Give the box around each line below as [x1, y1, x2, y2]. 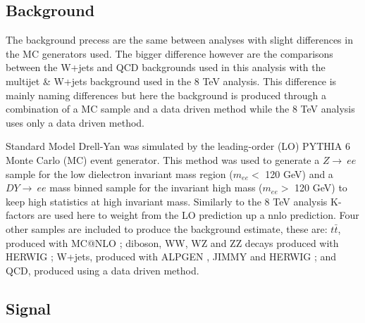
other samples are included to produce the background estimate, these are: [6, 221, 328, 236]
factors [6, 208, 35, 222]
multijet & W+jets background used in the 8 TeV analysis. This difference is [6, 73, 337, 88]
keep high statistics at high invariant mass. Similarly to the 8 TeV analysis [6, 194, 328, 208]
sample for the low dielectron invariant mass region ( [6, 166, 233, 181]
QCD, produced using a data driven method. [6, 262, 199, 277]
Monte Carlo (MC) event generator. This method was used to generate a [6, 152, 320, 167]
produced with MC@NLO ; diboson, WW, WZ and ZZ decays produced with [6, 235, 339, 250]
